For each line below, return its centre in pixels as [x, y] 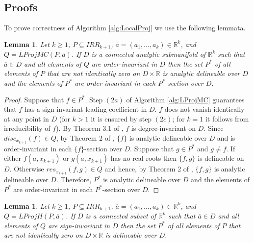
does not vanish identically [204, 109]
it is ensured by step [121, 118]
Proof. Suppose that [34, 99]
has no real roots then [144, 158]
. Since [214, 128]
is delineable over [131, 235]
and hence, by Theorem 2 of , [149, 169]
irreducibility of [27, 128]
